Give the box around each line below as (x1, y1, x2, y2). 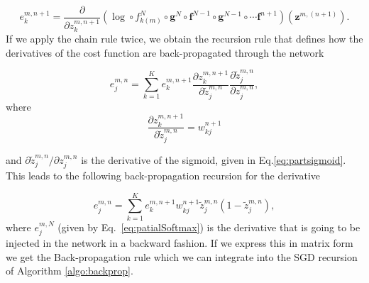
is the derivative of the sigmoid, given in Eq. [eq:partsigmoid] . (81, 152, 346, 167)
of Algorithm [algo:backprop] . (6, 263, 133, 278)
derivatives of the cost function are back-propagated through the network (6, 45, 324, 60)
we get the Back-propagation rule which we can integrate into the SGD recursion (6, 249, 358, 264)
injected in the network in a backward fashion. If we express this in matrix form (6, 235, 353, 250)
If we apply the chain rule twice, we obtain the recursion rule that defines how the (6, 31, 363, 46)
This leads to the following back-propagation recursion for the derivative (6, 168, 321, 183)
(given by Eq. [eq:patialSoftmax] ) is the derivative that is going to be (57, 219, 360, 234)
